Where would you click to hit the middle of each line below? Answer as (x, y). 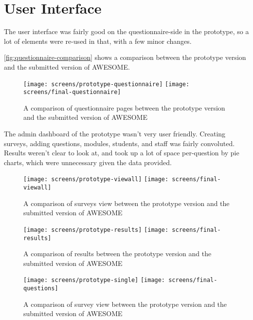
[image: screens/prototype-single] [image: (94, 280)
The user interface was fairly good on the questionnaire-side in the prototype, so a (126, 31)
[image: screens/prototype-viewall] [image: (96, 179)
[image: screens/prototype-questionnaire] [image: (107, 84)
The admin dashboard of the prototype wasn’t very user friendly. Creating (115, 133)
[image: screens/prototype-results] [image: (96, 230)
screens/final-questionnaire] (72, 92)
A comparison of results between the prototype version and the (117, 254)
